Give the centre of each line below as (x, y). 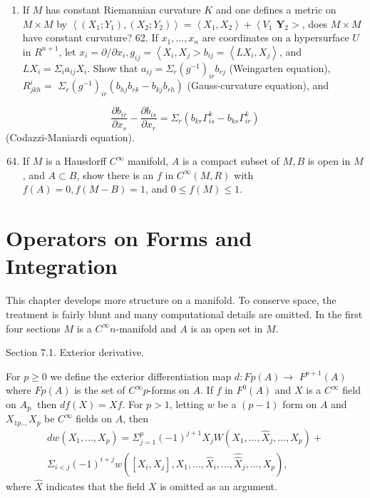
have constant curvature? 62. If (90, 37)
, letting (186, 403)
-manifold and (146, 328)
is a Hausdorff (76, 161)
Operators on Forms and (129, 238)
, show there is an (115, 174)
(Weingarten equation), (280, 67)
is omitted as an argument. (219, 486)
